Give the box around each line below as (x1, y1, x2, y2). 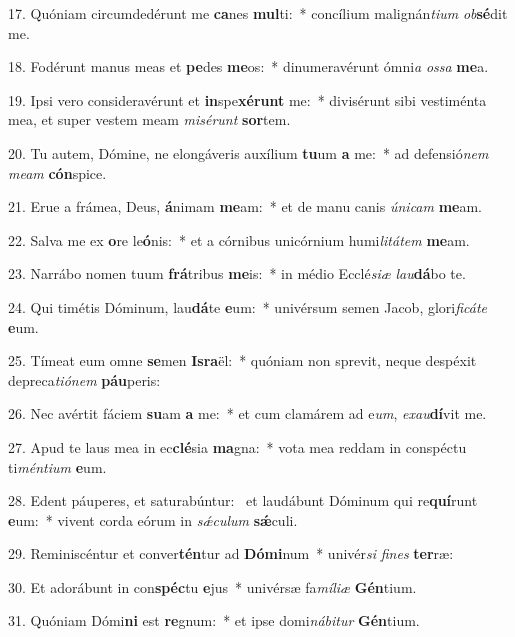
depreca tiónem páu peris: (8, 369, 161, 390)
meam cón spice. (8, 162, 107, 183)
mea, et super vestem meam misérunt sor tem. (8, 109, 291, 130)
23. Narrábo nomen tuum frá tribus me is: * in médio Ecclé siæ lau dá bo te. (8, 263, 466, 284)
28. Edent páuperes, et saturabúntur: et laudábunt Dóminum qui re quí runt (8, 490, 478, 511)
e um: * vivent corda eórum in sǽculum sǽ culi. (8, 509, 298, 530)
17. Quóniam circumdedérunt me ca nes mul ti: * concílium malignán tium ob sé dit (8, 3, 508, 23)
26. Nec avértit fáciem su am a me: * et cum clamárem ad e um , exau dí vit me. (8, 403, 487, 424)
